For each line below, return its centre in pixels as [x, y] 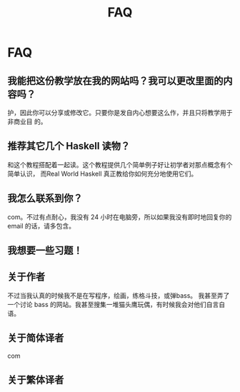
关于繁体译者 [36, 380]
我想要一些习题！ [45, 251]
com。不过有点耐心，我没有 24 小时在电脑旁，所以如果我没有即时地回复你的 [120, 217]
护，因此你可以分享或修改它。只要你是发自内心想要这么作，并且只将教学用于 [120, 112]
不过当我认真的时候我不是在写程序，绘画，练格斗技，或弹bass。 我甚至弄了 [119, 295]
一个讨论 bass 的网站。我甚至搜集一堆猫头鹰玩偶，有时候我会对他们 [107, 304]
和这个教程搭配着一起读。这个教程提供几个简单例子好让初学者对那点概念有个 [120, 164]
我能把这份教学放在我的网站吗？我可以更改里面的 [115, 80]
